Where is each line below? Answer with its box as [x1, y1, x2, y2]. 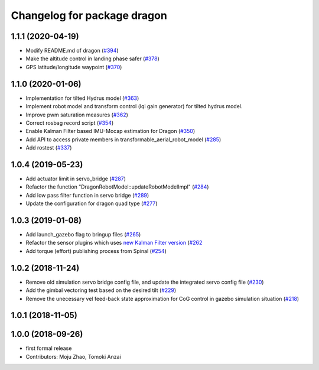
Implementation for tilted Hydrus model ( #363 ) [25, 95, 139, 102]
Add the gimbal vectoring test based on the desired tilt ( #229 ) [25, 287, 177, 294]
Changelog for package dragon [11, 9, 168, 22]
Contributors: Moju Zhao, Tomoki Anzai [25, 353, 121, 360]
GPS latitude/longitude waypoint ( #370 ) [25, 63, 122, 70]
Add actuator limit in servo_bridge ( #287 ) [25, 175, 126, 182]
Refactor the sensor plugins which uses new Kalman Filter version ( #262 [25, 239, 203, 246]
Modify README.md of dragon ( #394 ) [25, 47, 119, 54]
